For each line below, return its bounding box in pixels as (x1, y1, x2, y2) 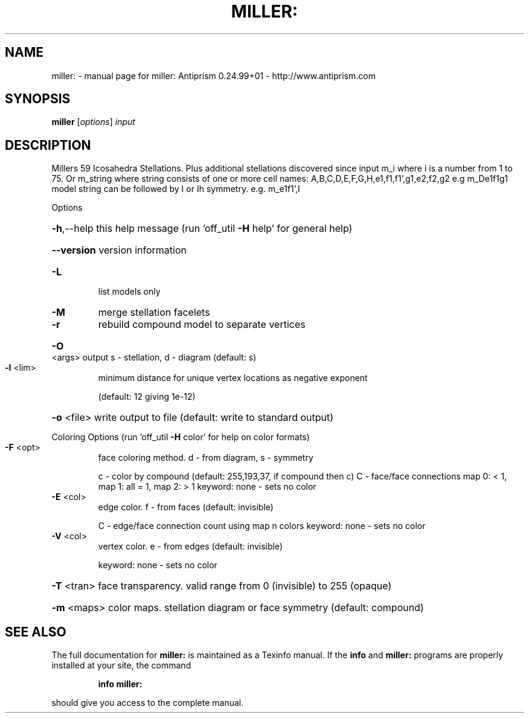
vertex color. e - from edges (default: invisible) (98, 541, 283, 552)
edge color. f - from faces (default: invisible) (98, 502, 274, 513)
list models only (98, 286, 161, 297)
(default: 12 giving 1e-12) (98, 391, 196, 402)
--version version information (51, 244, 187, 257)
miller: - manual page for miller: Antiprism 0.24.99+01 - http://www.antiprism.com (51, 70, 376, 81)
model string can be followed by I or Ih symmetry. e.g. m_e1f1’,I (51, 184, 300, 194)
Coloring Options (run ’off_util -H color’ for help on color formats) (51, 432, 310, 443)
